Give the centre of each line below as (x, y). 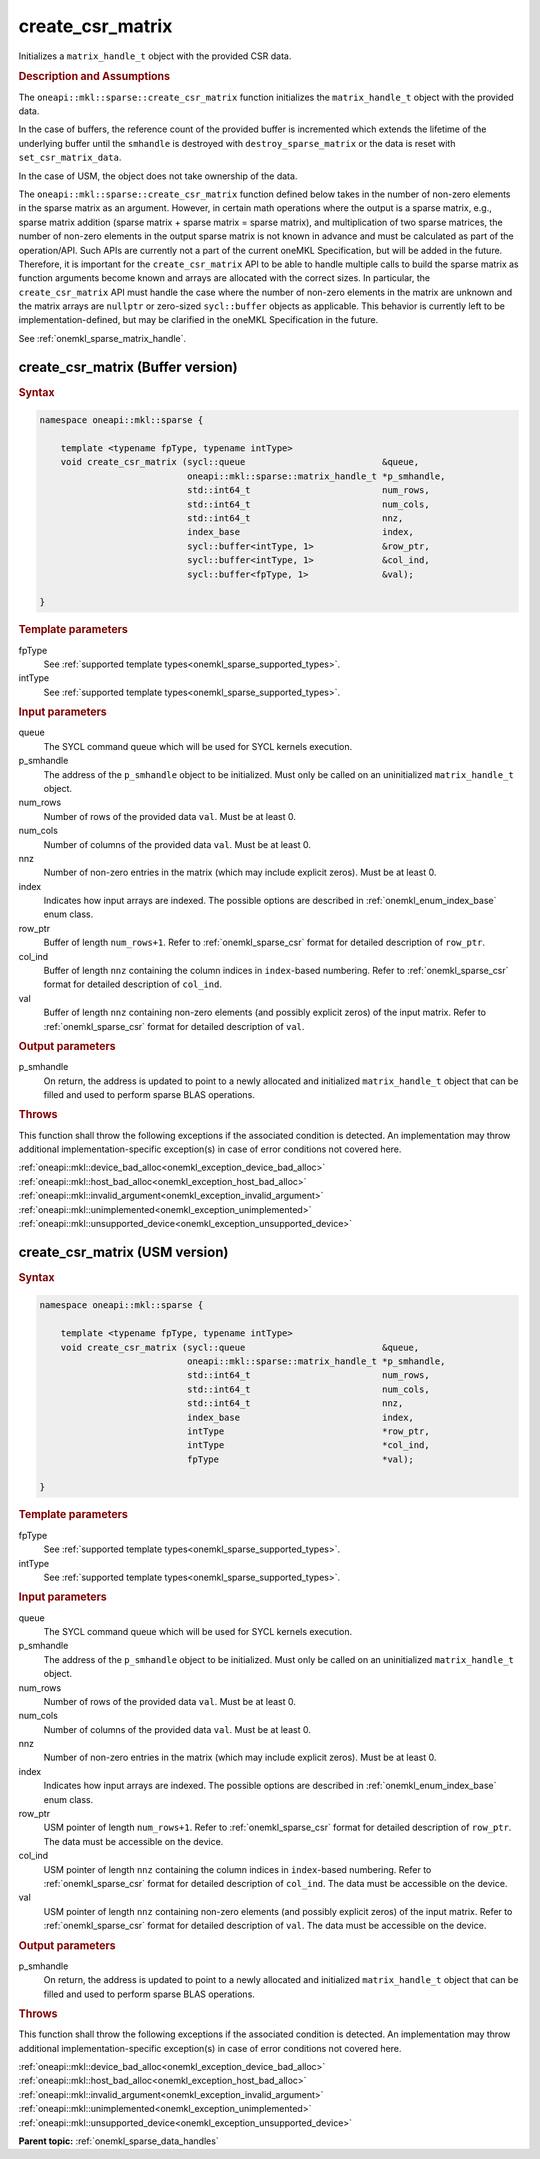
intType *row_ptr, (308, 1431)
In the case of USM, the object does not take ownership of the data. (158, 176)
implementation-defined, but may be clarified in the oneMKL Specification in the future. (198, 320)
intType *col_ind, (308, 1445)
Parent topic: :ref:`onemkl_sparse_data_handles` (118, 2141)
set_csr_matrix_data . (70, 157)
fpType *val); (300, 1459)
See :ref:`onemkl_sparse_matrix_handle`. (102, 338)
